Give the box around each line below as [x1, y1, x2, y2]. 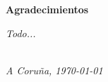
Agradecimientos [6, 2, 89, 16]
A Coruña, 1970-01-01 [6, 62, 103, 77]
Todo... [6, 25, 36, 40]
